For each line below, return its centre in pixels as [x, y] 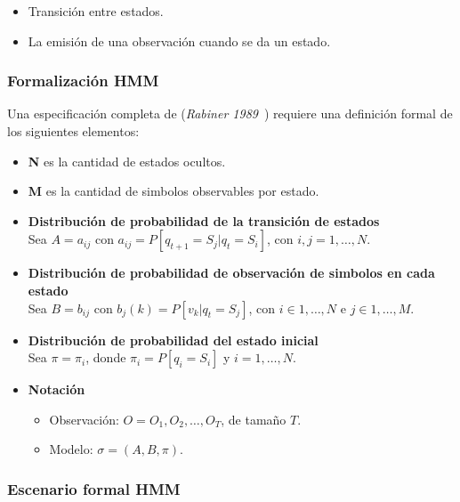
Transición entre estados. [96, 11]
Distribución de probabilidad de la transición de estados [204, 220]
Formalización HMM [83, 81]
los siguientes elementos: [73, 131]
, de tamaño [254, 419]
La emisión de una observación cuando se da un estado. [179, 40]
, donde [106, 357]
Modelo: [71, 449]
